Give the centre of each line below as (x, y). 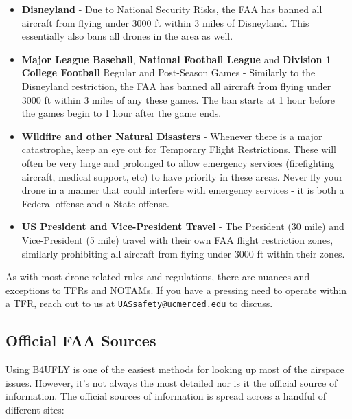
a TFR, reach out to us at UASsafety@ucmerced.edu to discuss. (139, 303)
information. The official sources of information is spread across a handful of (166, 396)
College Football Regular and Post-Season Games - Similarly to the (168, 72)
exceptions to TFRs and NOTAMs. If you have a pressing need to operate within (176, 290)
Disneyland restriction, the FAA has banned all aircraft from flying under (176, 86)
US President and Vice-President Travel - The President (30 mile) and (183, 226)
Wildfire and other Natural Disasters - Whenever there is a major (172, 136)
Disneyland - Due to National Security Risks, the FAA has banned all (172, 9)
